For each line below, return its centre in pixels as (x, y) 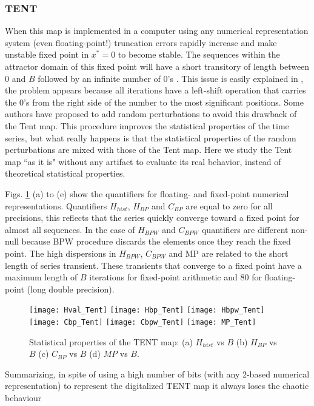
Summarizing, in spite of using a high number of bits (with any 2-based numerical (157, 374)
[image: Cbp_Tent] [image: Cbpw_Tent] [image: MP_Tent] (143, 322)
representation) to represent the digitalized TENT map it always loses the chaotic (157, 386)
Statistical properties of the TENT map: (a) (111, 341)
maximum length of (41, 277)
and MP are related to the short (229, 253)
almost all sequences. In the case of (70, 229)
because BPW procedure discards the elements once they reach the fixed (156, 241)
